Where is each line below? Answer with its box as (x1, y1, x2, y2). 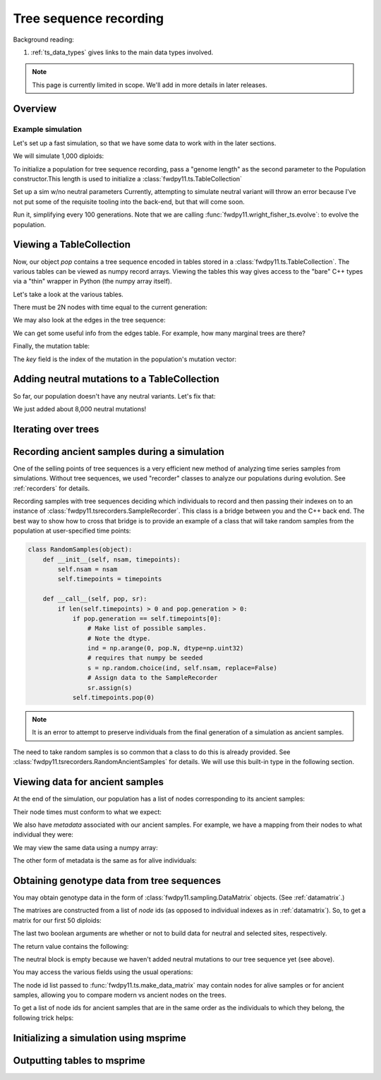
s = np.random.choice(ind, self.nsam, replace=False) (87, 664, 278, 672)
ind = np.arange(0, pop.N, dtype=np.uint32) (87, 644, 244, 653)
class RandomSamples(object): (28, 545, 133, 554)
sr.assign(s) (87, 684, 133, 691)
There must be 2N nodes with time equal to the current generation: (13, 303, 208, 312)
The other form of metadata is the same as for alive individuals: (13, 856, 197, 865)
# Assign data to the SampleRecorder (87, 674, 218, 682)
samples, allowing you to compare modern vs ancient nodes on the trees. (13, 991, 227, 1000)
